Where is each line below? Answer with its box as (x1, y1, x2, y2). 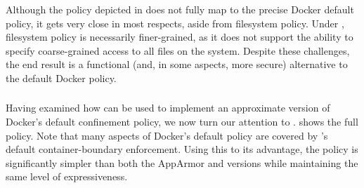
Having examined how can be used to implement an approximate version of (6, 100, 330, 115)
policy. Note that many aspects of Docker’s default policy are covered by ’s (6, 128, 328, 142)
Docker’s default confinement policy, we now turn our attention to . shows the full (6, 114, 358, 129)
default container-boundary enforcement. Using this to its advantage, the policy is (6, 142, 358, 156)
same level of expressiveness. (6, 169, 128, 184)
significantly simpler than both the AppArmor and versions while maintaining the (6, 155, 358, 170)
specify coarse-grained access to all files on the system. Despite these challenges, (6, 43, 350, 58)
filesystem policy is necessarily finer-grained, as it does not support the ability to (6, 29, 353, 44)
